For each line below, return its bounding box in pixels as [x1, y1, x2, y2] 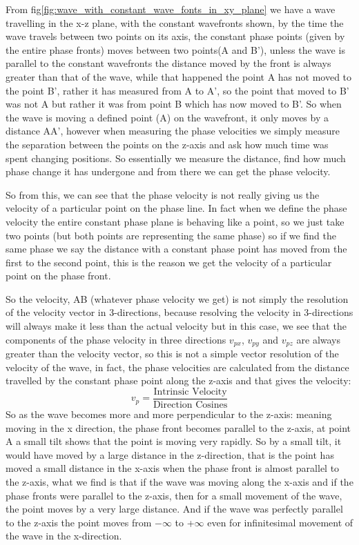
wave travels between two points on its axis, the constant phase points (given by [6, 29, 345, 43]
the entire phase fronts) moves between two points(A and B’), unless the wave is [6, 42, 345, 57]
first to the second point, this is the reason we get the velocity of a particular [6, 255, 332, 269]
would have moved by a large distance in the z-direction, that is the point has [6, 447, 334, 462]
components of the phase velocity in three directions [6, 332, 226, 346]
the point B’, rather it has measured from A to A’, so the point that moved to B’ [6, 83, 349, 97]
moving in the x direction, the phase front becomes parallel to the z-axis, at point [6, 420, 351, 435]
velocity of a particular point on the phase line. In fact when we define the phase [6, 201, 347, 215]
